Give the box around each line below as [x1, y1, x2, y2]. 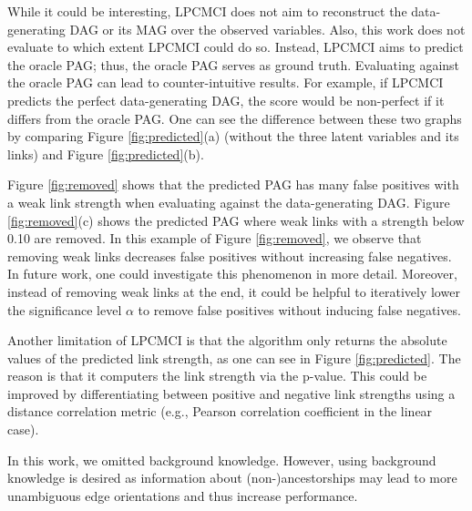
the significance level [7, 300, 122, 319]
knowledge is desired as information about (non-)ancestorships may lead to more [7, 468, 457, 487]
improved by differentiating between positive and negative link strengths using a [7, 383, 456, 403]
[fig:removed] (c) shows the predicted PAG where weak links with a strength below [7, 210, 465, 230]
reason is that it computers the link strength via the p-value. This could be [7, 366, 427, 385]
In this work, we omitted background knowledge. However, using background [7, 450, 436, 469]
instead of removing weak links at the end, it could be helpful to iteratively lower [7, 281, 460, 301]
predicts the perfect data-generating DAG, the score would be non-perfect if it [7, 90, 445, 109]
